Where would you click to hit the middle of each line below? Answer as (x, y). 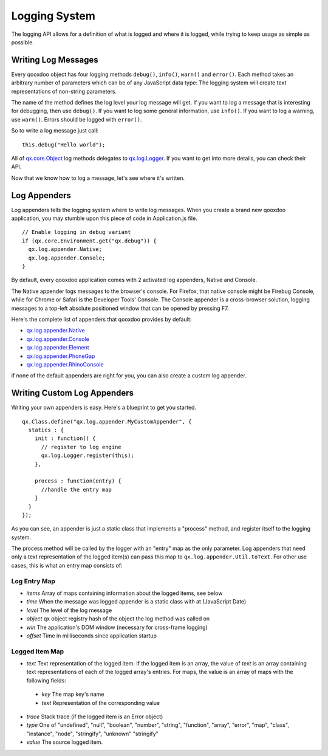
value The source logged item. (65, 742)
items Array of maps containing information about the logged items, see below (125, 593)
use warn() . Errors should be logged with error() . (77, 119)
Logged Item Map (38, 651)
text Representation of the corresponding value (101, 703)
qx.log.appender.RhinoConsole (65, 364)
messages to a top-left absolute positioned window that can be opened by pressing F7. (120, 308)
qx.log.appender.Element (58, 348)
